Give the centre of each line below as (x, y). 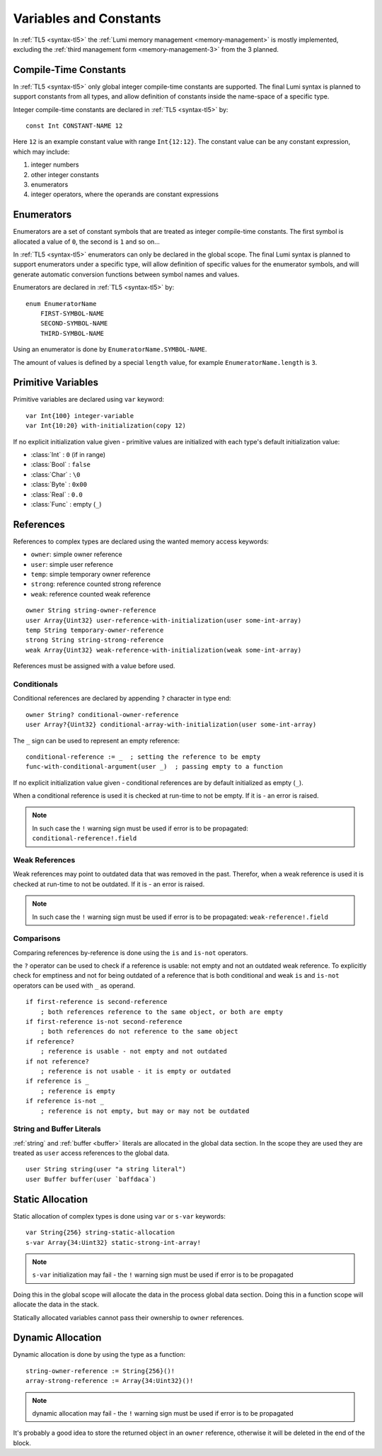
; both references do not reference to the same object (139, 1032)
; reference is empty (78, 1091)
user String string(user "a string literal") (106, 1169)
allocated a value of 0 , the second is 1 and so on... (87, 242)
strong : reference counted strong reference (96, 584)
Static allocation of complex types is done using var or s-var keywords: (119, 1216)
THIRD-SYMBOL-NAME (72, 333)
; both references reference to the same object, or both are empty (161, 1012)
